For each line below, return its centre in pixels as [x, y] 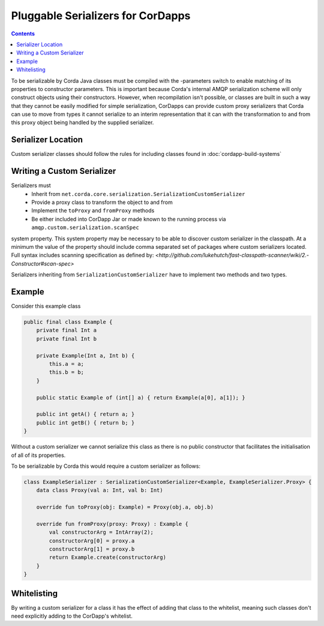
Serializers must [31, 185]
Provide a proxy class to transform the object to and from [102, 202]
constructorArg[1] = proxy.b [92, 549]
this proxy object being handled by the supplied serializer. [82, 122]
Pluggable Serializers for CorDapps [101, 16]
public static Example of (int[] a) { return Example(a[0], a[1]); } [141, 398]
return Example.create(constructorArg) [107, 557]
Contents [23, 34]
